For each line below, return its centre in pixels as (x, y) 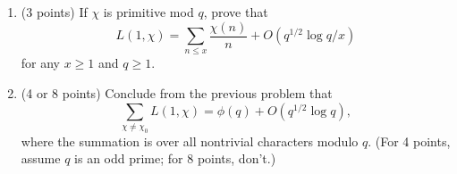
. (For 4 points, (409, 141)
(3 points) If (54, 12)
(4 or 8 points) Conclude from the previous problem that (177, 92)
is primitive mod (148, 12)
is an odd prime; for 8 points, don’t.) (175, 158)
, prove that (236, 12)
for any (41, 63)
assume (41, 158)
